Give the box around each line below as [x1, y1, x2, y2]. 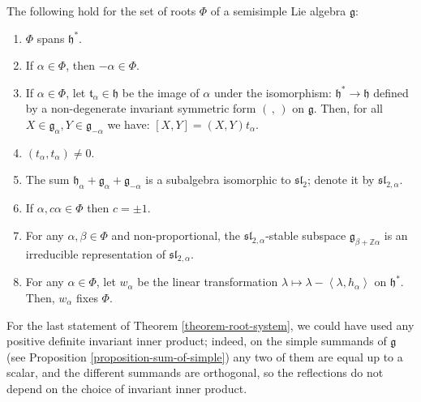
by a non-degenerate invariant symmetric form [25, 100, 256, 117]
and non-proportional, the [111, 226, 241, 243]
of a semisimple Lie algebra [210, 2, 346, 19]
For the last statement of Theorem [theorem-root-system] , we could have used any [6, 316, 415, 333]
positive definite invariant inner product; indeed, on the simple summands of [6, 332, 387, 349]
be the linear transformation [137, 273, 278, 290]
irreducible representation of [25, 245, 165, 262]
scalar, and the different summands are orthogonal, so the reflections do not [6, 364, 384, 381]
